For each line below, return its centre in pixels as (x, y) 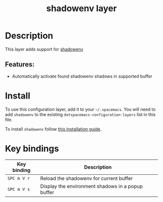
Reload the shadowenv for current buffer (87, 178)
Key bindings (32, 148)
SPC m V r (19, 178)
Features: (20, 64)
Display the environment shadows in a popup (92, 186)
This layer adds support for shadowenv (44, 49)
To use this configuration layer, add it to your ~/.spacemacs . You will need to (81, 109)
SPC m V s (19, 189)
